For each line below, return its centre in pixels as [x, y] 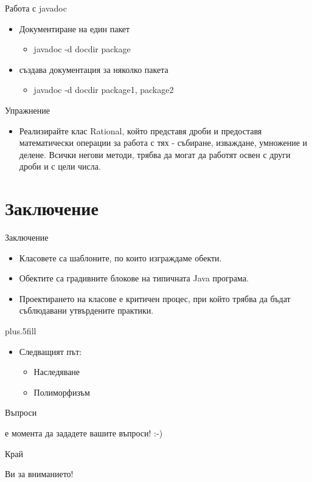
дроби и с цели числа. [60, 166]
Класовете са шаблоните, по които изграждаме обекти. [120, 257]
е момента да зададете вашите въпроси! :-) [84, 433]
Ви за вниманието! [39, 474]
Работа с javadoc [36, 8]
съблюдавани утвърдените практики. [86, 310]
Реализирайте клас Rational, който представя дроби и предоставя [140, 130]
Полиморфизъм [62, 392]
